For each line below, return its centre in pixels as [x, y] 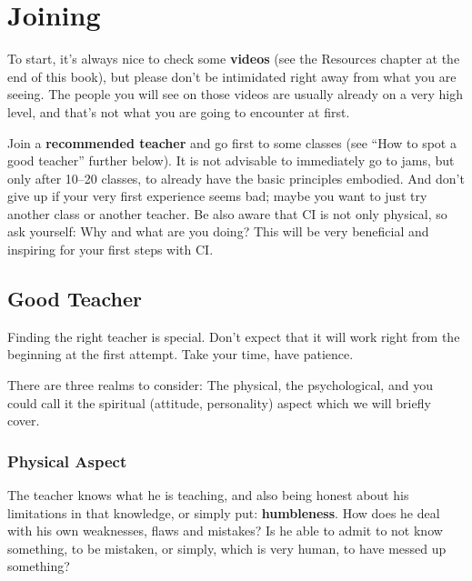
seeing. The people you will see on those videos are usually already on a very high [235, 94]
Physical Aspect [67, 461]
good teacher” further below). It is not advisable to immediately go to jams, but [231, 160]
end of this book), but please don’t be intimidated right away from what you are [232, 76]
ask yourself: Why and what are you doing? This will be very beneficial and [218, 231]
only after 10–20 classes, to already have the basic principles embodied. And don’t [236, 178]
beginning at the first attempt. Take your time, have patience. [181, 354]
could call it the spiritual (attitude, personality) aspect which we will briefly [219, 402]
